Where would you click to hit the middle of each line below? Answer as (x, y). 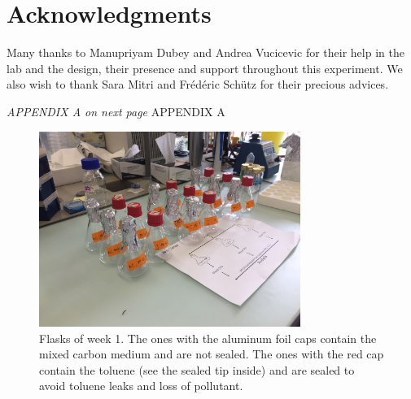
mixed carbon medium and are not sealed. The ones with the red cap (212, 354)
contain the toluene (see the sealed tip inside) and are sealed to (197, 369)
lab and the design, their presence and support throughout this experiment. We (205, 68)
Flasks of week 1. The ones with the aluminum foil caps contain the (208, 338)
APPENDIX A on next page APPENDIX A (116, 111)
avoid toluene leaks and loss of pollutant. (141, 386)
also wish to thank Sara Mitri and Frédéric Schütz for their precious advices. (198, 84)
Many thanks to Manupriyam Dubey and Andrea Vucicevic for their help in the (205, 52)
